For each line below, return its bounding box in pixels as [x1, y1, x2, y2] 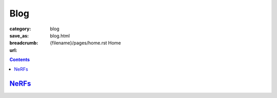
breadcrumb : [9, 40, 38, 46]
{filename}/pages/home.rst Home [50, 40, 121, 46]
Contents [9, 56, 30, 63]
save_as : [9, 32, 29, 38]
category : [9, 26, 31, 32]
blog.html [50, 32, 70, 38]
